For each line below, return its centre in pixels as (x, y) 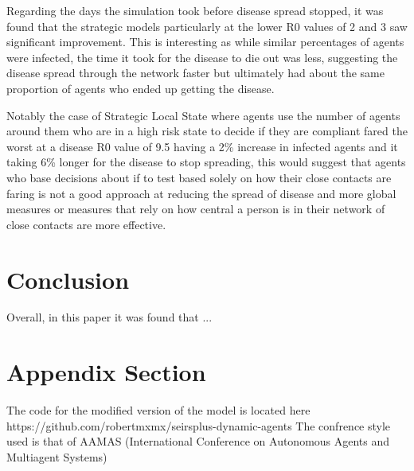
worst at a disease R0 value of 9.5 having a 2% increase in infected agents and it (202, 146)
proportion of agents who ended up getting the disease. (141, 88)
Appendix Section (106, 372)
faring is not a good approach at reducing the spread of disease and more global (201, 193)
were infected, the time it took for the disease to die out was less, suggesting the (202, 57)
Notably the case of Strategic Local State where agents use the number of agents (203, 115)
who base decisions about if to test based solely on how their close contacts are (199, 177)
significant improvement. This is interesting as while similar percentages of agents (205, 42)
